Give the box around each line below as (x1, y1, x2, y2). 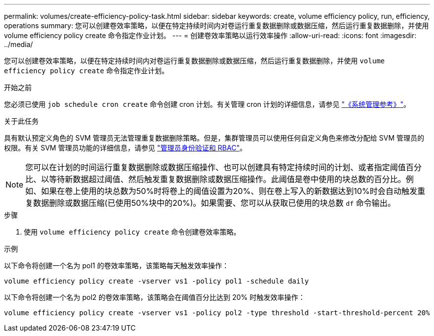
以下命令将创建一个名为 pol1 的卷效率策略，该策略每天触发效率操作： (4, 261, 229, 270)
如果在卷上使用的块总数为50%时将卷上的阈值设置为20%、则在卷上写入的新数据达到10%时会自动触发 (41, 186, 418, 196)
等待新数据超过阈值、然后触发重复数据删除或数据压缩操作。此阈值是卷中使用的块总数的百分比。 (49, 174, 406, 184)
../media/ (4, 40, 33, 48)
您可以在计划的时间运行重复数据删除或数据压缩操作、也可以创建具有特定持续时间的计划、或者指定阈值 (25, 162, 406, 172)
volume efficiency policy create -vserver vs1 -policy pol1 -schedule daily (4, 277, 309, 285)
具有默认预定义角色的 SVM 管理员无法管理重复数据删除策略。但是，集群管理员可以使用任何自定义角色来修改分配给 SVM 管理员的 (4, 134, 425, 142)
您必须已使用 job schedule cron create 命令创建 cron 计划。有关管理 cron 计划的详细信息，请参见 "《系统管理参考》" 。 (4, 100, 411, 108)
